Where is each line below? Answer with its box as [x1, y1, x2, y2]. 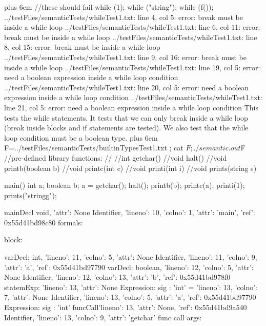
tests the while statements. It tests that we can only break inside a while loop [4, 112, 248, 123]
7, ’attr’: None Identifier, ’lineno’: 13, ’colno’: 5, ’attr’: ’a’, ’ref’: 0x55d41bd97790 [4, 292, 256, 302]
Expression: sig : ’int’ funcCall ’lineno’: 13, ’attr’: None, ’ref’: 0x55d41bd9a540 [4, 302, 247, 313]
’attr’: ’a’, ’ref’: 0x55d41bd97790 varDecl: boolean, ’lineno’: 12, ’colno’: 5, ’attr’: [4, 261, 254, 272]
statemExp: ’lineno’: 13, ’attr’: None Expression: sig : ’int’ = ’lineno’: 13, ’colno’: [4, 281, 257, 292]
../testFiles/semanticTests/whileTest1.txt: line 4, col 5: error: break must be [4, 11, 243, 22]
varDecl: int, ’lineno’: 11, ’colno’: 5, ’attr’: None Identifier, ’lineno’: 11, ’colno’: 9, [4, 252, 257, 262]
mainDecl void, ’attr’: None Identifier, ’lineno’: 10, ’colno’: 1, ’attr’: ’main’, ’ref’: [4, 207, 255, 218]
